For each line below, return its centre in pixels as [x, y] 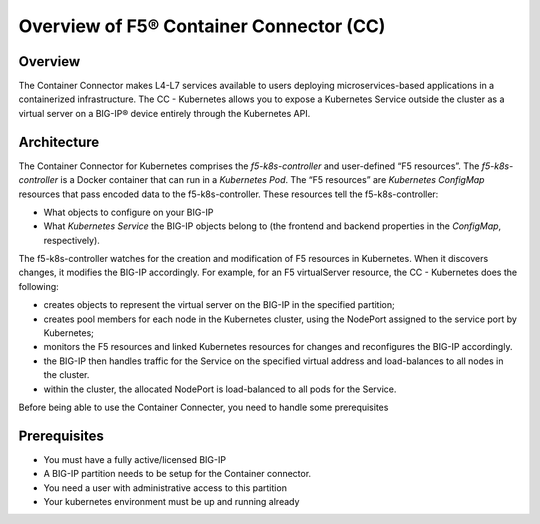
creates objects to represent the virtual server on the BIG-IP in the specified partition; [219, 305]
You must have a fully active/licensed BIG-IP [135, 459]
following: [38, 286]
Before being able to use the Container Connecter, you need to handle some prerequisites [203, 407]
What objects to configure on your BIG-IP [128, 212]
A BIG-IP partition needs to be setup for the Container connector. [177, 474]
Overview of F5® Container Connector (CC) [202, 26]
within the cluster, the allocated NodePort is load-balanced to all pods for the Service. [220, 389]
